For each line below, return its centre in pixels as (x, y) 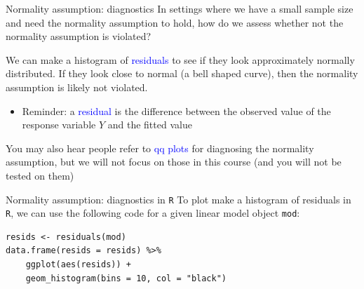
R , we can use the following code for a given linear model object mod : (153, 213)
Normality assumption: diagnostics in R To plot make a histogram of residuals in (178, 199)
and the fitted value (150, 125)
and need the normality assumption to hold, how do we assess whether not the (175, 22)
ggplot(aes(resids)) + (78, 265)
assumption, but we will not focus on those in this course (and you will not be (174, 162)
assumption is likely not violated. (77, 87)
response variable (59, 125)
